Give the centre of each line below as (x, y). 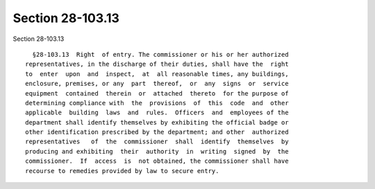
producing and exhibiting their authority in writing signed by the (157, 151)
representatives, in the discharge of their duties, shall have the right (157, 64)
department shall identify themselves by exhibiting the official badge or (157, 122)
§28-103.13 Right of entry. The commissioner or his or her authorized (160, 54)
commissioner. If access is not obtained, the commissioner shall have (157, 161)
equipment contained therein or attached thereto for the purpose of (157, 93)
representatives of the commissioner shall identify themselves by (157, 142)
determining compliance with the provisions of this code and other (157, 103)
